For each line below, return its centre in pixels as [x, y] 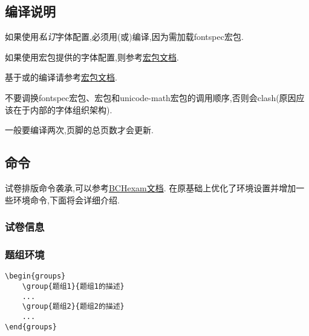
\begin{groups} [35, 276]
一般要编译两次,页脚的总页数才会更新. [79, 130]
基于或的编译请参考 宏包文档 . [61, 77]
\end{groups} [31, 327]
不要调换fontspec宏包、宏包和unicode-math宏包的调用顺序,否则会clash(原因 [151, 97]
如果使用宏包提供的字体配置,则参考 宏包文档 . [92, 57]
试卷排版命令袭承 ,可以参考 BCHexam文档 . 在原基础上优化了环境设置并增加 [151, 187]
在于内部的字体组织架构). [63, 109]
